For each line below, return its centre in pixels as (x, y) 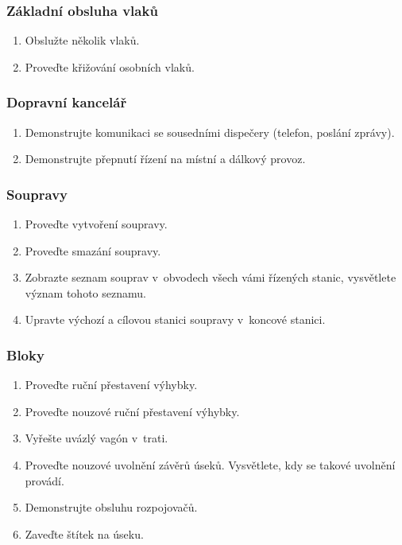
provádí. (44, 480)
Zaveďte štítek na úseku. (84, 533)
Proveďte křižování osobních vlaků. (110, 66)
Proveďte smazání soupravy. (93, 250)
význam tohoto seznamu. (85, 292)
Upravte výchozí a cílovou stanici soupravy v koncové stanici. (175, 319)
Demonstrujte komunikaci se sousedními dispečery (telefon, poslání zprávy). (210, 132)
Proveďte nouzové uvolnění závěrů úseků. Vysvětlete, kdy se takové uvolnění (210, 465)
